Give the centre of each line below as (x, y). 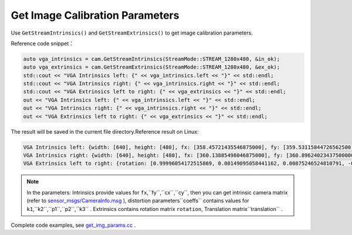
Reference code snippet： (43, 43)
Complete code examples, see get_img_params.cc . (73, 225)
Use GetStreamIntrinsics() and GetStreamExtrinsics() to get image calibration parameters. (132, 33)
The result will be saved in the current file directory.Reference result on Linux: (105, 131)
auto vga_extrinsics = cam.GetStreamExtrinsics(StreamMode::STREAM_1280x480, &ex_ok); (152, 67)
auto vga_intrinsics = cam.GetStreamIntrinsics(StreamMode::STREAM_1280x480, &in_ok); (152, 59)
